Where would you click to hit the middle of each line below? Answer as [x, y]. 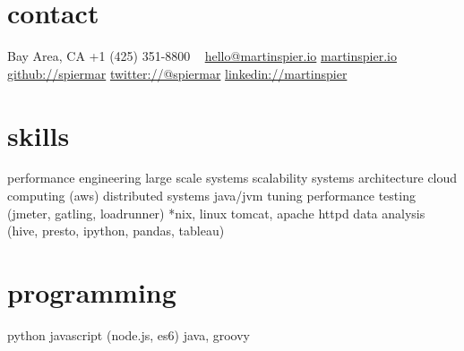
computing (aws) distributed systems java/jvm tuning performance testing [211, 196]
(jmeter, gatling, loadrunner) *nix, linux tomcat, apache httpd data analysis [216, 213]
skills [39, 135]
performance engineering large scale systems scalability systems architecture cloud [232, 178]
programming [92, 292]
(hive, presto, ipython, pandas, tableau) [116, 231]
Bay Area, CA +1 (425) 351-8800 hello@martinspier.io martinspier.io [202, 56]
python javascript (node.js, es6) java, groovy [129, 334]
